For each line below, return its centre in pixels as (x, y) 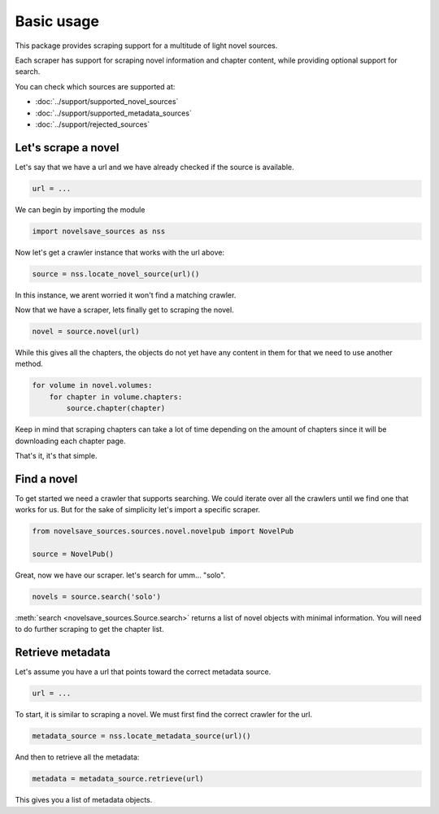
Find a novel (46, 479)
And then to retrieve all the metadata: (77, 757)
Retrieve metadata (63, 653)
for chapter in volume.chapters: (116, 397)
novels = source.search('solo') (97, 597)
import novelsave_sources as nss (99, 231)
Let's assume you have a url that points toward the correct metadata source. (143, 672)
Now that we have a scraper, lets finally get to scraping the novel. (125, 310)
